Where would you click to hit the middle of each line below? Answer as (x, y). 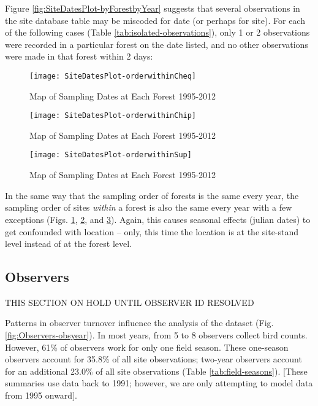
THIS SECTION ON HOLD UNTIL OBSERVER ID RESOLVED (130, 302)
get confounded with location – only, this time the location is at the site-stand (152, 231)
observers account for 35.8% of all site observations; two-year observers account (153, 359)
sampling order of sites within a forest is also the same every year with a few (149, 207)
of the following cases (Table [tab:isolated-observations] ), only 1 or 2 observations (157, 32)
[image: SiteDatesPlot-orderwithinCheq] (113, 76)
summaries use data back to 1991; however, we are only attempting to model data (159, 383)
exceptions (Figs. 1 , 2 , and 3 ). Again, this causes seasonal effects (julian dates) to (158, 219)
